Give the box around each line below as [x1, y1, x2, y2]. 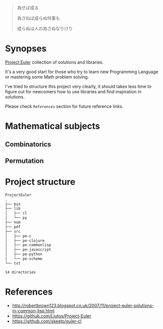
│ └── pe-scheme [5, 256, 42, 261]
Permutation [5, 156, 44, 165]
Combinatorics [5, 140, 51, 149]
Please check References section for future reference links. [5, 103, 123, 109]
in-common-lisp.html [12, 307, 55, 313]
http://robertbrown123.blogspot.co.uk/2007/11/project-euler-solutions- [12, 303, 154, 308]
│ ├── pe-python [5, 252, 42, 257]
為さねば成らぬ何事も [17, 15, 60, 21]
